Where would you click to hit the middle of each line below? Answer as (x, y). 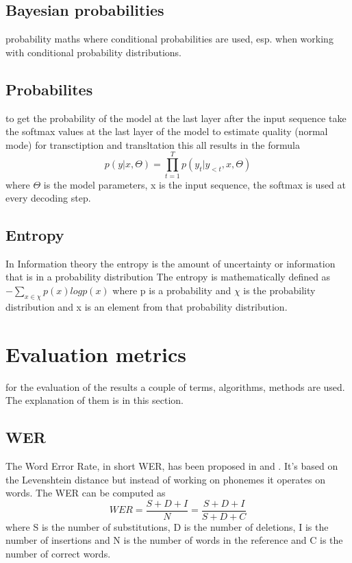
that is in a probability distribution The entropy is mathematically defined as (168, 277)
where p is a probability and (172, 290)
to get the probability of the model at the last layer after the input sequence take (176, 118)
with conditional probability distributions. (93, 52)
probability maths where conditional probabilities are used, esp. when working (169, 39)
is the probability (279, 290)
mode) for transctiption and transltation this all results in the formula (153, 144)
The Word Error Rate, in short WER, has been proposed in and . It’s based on (172, 465)
